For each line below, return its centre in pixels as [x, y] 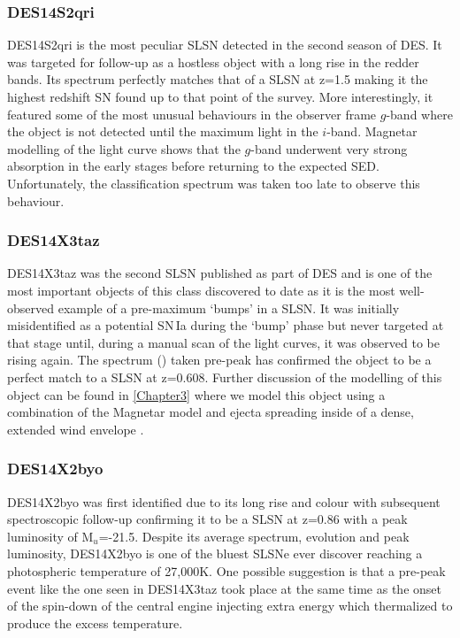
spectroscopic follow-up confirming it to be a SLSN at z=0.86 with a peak [207, 519]
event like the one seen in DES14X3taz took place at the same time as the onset [224, 588]
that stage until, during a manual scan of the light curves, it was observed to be [223, 342]
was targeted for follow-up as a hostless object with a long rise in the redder [213, 61]
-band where [419, 114]
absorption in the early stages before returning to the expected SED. [193, 166]
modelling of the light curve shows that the [124, 148]
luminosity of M [50, 536]
